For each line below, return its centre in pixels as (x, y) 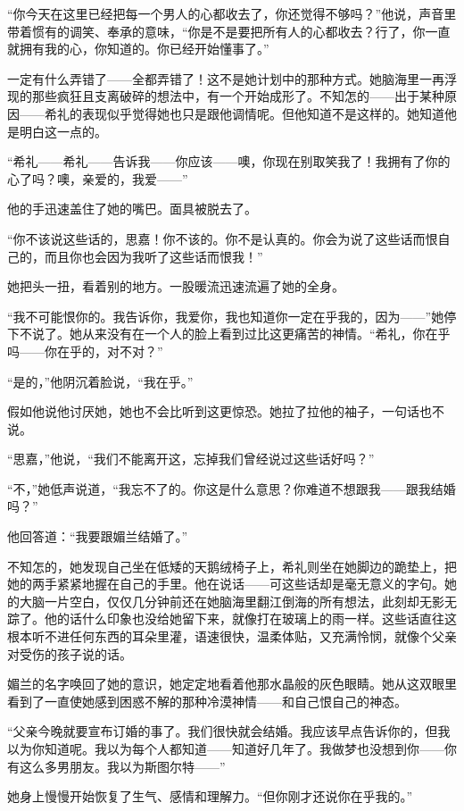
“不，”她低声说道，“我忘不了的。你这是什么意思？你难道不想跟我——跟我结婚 (232, 488)
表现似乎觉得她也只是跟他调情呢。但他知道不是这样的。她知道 (263, 113)
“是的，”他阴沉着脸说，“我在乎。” (100, 381)
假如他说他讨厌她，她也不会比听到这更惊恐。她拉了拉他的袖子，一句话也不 (226, 411)
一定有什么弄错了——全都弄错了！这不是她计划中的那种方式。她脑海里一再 (226, 78)
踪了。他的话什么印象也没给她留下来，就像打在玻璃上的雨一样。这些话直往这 (232, 619)
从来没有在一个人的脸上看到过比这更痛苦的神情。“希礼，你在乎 (266, 334)
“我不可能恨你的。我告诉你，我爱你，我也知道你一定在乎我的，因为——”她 (226, 316)
